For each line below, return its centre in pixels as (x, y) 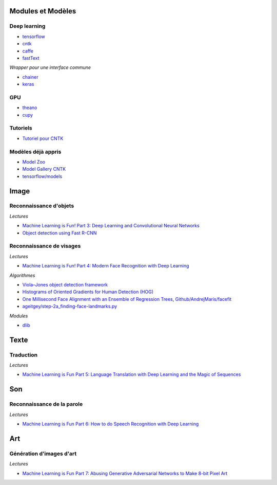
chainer (30, 77)
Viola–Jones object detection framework (65, 284)
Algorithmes (22, 275)
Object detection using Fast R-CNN (60, 233)
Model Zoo (34, 161)
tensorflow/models (42, 176)
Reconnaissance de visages (45, 246)
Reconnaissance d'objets (42, 206)
